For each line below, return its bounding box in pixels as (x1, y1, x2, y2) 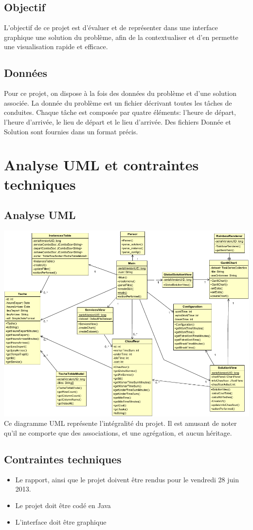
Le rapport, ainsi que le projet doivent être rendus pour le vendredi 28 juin (15, 474, 239, 484)
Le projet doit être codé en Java (15, 500, 111, 511)
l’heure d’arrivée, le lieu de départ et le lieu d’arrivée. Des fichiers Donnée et (4, 116, 232, 127)
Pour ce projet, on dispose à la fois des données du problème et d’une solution (4, 88, 236, 98)
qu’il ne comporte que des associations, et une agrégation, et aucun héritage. (4, 428, 232, 438)
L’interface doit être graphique (15, 516, 107, 527)
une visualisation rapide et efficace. (4, 41, 108, 52)
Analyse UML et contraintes (4, 155, 199, 175)
